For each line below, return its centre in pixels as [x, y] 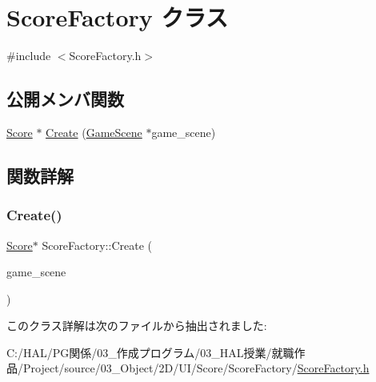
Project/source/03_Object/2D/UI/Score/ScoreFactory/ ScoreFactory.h [196, 368]
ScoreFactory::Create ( [97, 245]
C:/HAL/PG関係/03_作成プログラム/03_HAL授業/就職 [150, 352]
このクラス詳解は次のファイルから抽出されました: [137, 326]
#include [29, 56]
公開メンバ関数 [65, 99]
